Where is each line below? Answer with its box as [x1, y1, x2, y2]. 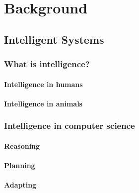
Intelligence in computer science [4, 119, 135, 132]
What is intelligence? [4, 58, 90, 70]
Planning [4, 160, 35, 170]
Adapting [4, 180, 37, 190]
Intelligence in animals [4, 98, 82, 108]
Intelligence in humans [4, 79, 83, 89]
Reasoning [4, 140, 40, 151]
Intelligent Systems [4, 31, 104, 47]
